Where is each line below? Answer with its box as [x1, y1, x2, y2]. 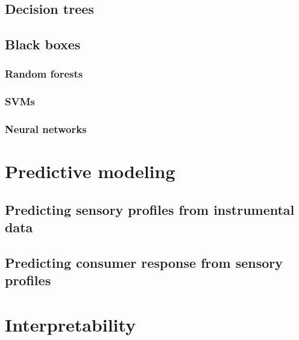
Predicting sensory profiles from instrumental [5, 200, 295, 218]
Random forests [5, 66, 83, 81]
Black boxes [5, 35, 81, 54]
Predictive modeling [5, 159, 175, 184]
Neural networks [5, 122, 87, 137]
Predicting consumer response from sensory [5, 253, 283, 272]
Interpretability [5, 312, 136, 336]
